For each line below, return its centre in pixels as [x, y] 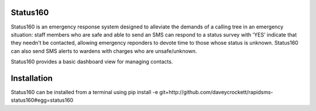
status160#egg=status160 [42, 100]
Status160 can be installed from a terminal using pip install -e [84, 92]
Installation [32, 78]
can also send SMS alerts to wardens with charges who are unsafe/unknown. [104, 51]
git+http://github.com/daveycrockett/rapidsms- [216, 92]
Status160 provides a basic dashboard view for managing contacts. [92, 62]
